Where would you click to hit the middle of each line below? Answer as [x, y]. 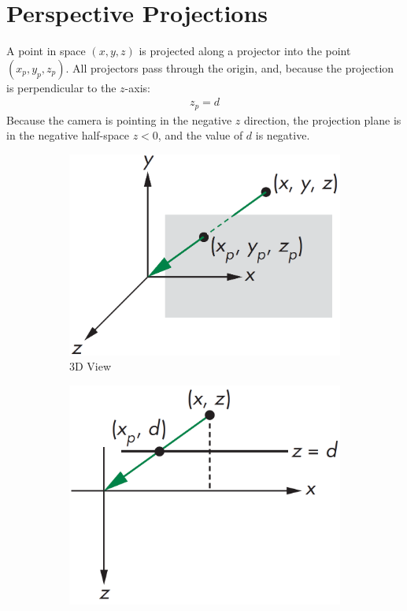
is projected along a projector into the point [245, 51]
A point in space [46, 51]
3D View [91, 366]
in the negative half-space [68, 135]
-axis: [137, 87]
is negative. [283, 135]
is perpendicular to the [61, 87]
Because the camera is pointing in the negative [119, 119]
